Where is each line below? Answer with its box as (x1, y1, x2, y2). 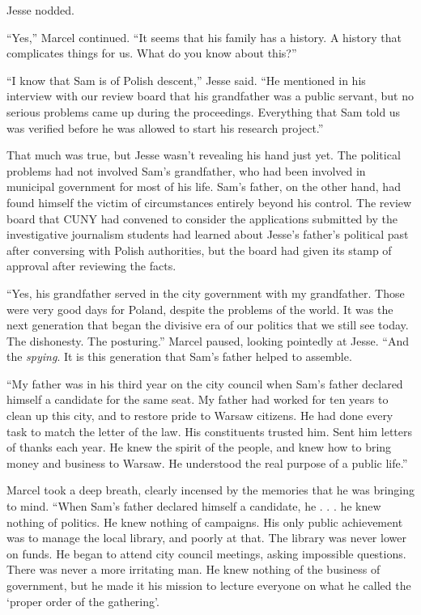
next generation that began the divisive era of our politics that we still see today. (6, 316, 409, 333)
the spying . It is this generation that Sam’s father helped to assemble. (6, 348, 352, 365)
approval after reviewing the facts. (6, 257, 176, 274)
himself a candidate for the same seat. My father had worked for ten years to (6, 391, 389, 408)
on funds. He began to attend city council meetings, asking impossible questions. (6, 545, 406, 562)
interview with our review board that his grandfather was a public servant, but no (6, 87, 414, 104)
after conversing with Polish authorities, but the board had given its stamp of (6, 241, 392, 258)
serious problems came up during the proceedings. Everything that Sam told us (6, 103, 401, 120)
